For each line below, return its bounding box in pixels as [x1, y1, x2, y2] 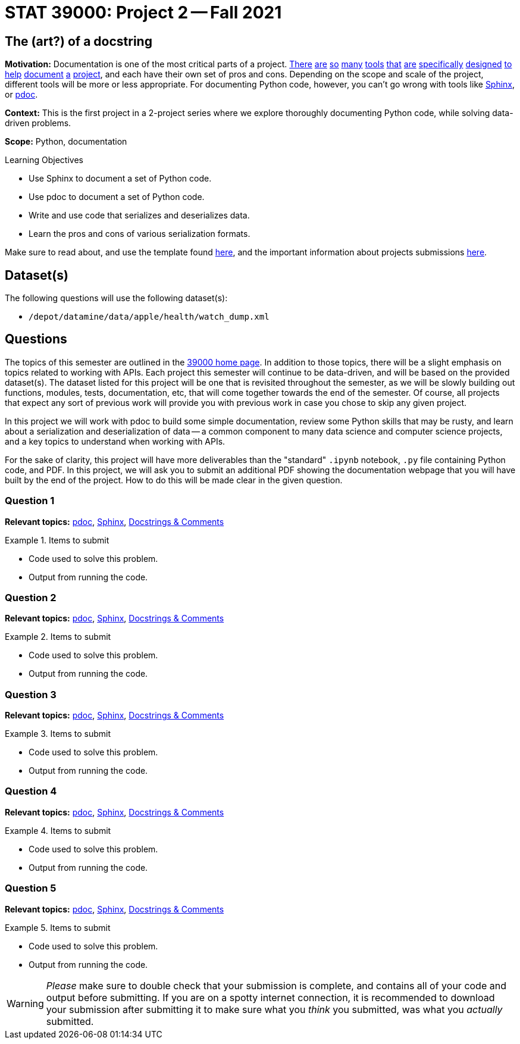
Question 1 [5, 495, 55, 507]
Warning [7, 997, 44, 1009]
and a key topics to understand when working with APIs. [5, 436, 225, 446]
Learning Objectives [5, 155, 83, 165]
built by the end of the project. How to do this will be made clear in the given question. [5, 474, 343, 485]
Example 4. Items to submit [5, 825, 111, 836]
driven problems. [5, 118, 71, 129]
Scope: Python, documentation [5, 136, 127, 147]
